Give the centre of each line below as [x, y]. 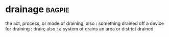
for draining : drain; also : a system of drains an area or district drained [79, 28]
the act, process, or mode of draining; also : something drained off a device [85, 23]
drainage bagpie [38, 9]
